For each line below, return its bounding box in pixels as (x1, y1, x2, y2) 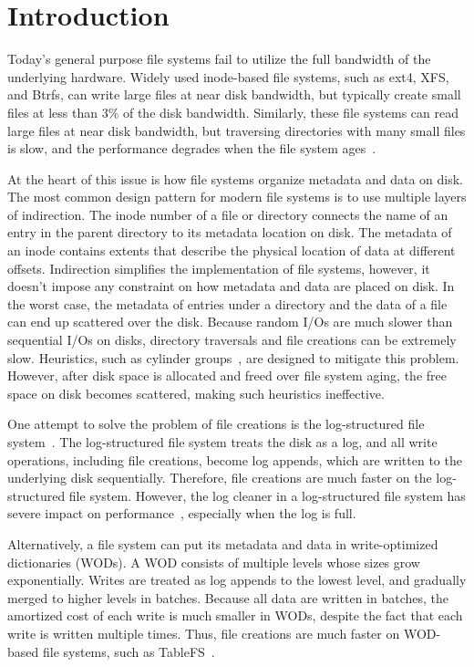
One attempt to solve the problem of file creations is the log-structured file (7, 414, 425, 433)
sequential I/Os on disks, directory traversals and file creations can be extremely (7, 330, 457, 349)
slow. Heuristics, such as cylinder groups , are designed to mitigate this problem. (7, 348, 459, 367)
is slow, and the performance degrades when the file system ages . (7, 139, 376, 158)
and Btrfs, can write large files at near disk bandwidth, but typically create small (7, 85, 461, 104)
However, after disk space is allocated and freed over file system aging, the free (7, 366, 447, 385)
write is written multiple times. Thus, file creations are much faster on (7, 623, 400, 642)
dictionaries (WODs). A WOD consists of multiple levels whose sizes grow (7, 552, 420, 571)
